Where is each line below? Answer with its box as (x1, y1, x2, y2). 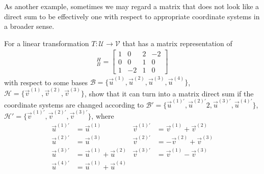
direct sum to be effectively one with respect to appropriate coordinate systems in (4, 11, 260, 21)
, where (91, 111, 114, 121)
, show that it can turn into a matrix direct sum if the (84, 88, 254, 98)
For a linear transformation (4, 38, 89, 48)
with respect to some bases (4, 77, 88, 87)
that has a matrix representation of (122, 38, 232, 48)
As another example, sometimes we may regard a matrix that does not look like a (4, 1, 259, 11)
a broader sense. (4, 21, 55, 31)
